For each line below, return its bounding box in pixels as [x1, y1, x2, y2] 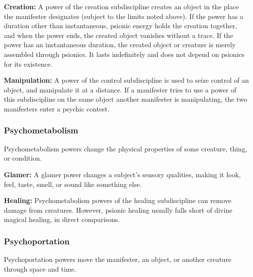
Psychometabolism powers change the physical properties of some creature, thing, [4, 143, 247, 153]
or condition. [4, 153, 42, 163]
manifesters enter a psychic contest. [4, 103, 109, 113]
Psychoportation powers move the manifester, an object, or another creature [4, 254, 232, 264]
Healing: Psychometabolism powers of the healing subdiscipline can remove [4, 195, 232, 205]
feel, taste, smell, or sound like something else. [4, 179, 142, 189]
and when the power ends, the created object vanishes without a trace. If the [4, 30, 233, 40]
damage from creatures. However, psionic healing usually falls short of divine [4, 204, 233, 215]
